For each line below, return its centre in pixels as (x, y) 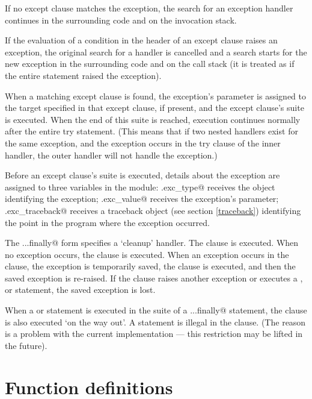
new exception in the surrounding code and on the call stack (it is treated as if (150, 64)
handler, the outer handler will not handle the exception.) (111, 155)
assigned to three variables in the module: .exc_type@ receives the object (140, 187)
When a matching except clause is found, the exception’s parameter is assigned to (156, 96)
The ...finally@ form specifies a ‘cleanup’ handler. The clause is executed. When (152, 243)
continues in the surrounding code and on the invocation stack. (121, 20)
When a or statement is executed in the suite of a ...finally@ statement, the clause (156, 310)
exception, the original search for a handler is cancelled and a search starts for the (156, 52)
